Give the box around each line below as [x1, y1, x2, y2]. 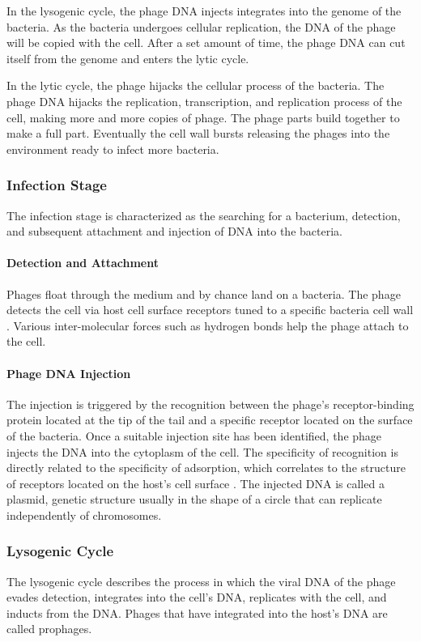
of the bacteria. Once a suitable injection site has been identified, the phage [6, 427, 382, 444]
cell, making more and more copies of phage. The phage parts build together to [6, 108, 400, 125]
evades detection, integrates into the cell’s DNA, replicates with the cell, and [6, 589, 387, 606]
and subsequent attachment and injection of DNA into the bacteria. [6, 223, 342, 240]
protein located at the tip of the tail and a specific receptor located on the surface [6, 411, 413, 428]
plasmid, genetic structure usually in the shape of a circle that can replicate [6, 491, 382, 508]
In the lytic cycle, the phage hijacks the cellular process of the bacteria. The [6, 77, 385, 94]
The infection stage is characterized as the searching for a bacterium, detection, [6, 206, 401, 223]
